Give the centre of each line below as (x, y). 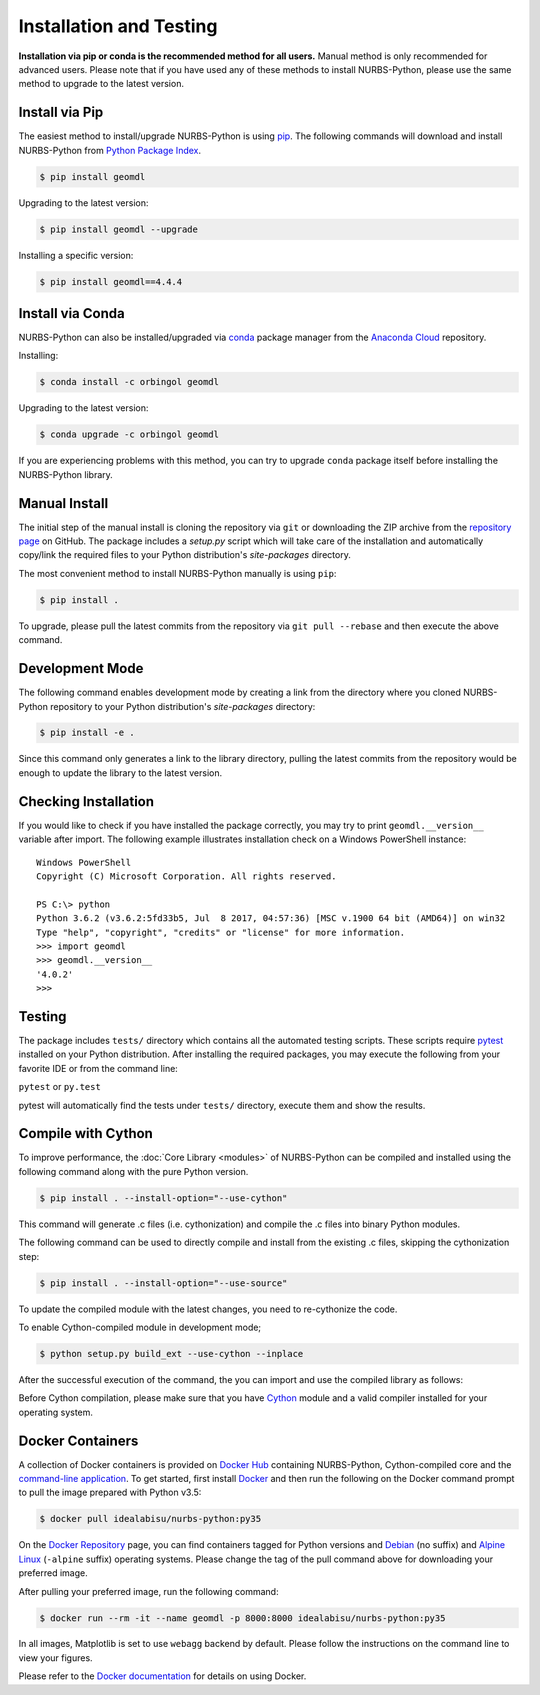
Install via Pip (61, 112)
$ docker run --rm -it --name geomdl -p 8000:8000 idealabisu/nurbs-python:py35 (242, 1618)
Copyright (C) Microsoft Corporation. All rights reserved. (186, 876)
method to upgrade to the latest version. (101, 84)
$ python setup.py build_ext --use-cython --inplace (171, 1353)
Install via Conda (71, 313)
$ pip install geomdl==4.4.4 (111, 281)
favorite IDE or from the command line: (98, 1068)
